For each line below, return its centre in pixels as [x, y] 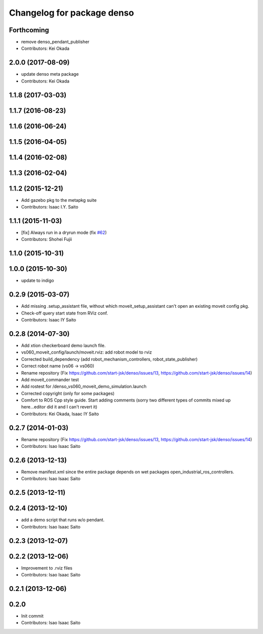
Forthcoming [29, 30]
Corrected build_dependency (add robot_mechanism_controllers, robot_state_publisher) [109, 359]
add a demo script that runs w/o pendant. [63, 520]
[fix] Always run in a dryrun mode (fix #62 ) [64, 232]
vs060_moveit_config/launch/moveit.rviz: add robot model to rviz [86, 352]
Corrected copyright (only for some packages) [68, 393]
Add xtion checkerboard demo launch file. [63, 345]
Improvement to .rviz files [47, 568]
